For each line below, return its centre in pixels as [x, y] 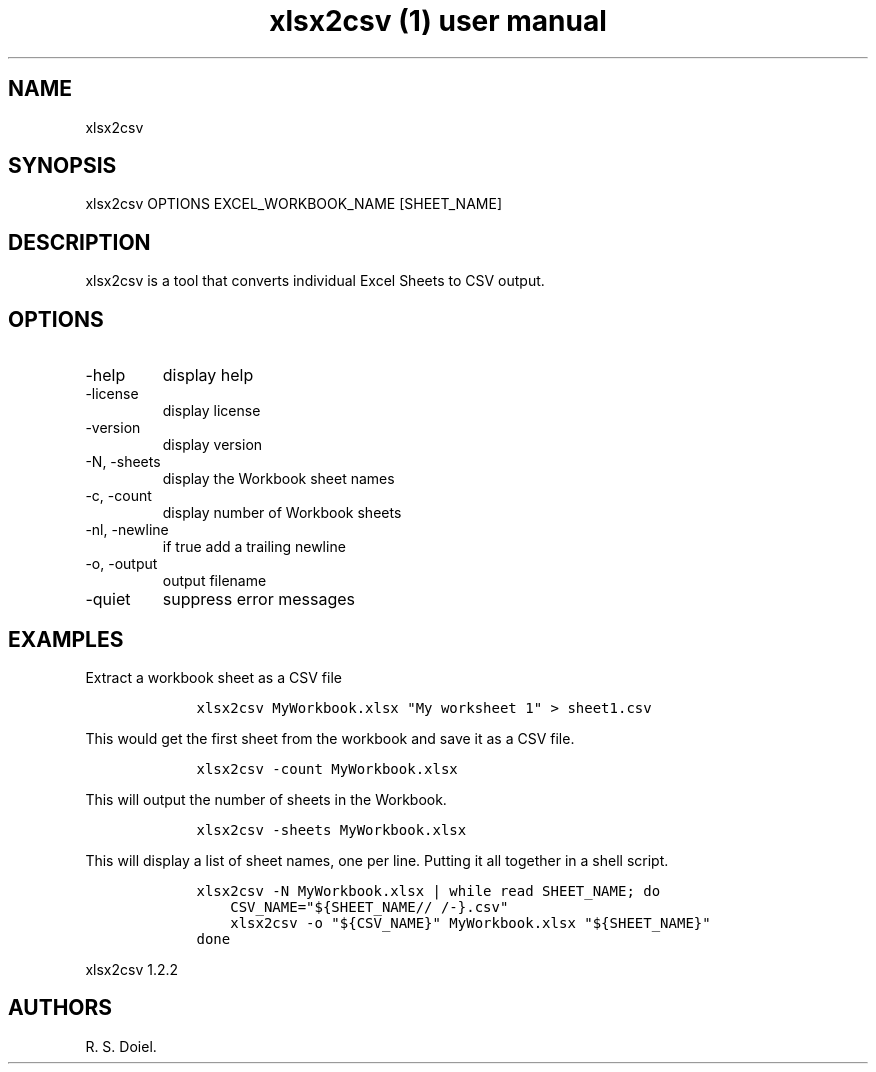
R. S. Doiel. [121, 1046]
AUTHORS [60, 1008]
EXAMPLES [66, 639]
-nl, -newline [127, 530]
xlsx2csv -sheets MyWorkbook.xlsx [331, 829]
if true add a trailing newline [254, 547]
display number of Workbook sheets [282, 513]
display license [211, 411]
